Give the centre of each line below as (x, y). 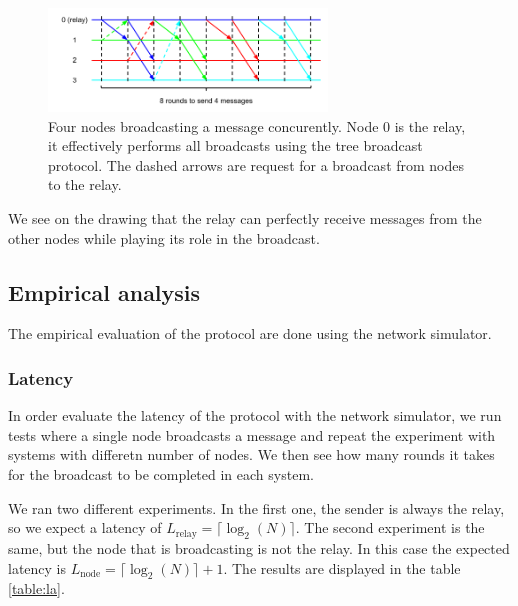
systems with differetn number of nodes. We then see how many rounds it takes (251, 454)
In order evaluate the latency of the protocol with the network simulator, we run (255, 415)
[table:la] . (36, 588)
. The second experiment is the (390, 527)
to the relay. (85, 184)
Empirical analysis (104, 291)
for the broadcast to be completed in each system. (161, 474)
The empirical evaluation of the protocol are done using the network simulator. (250, 333)
